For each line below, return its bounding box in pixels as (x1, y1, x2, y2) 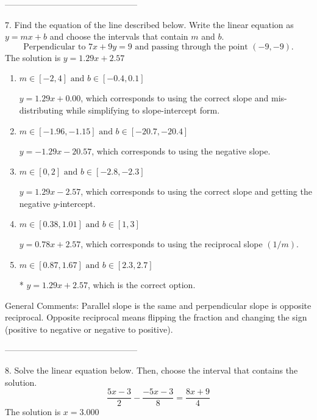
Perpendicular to (23, 42, 86, 51)
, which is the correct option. (87, 278, 196, 291)
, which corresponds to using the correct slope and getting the (80, 185, 312, 198)
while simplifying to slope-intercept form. (66, 103, 220, 116)
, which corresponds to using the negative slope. (91, 144, 271, 157)
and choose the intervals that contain (49, 30, 188, 43)
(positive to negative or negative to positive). (5, 322, 173, 335)
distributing (19, 103, 63, 116)
